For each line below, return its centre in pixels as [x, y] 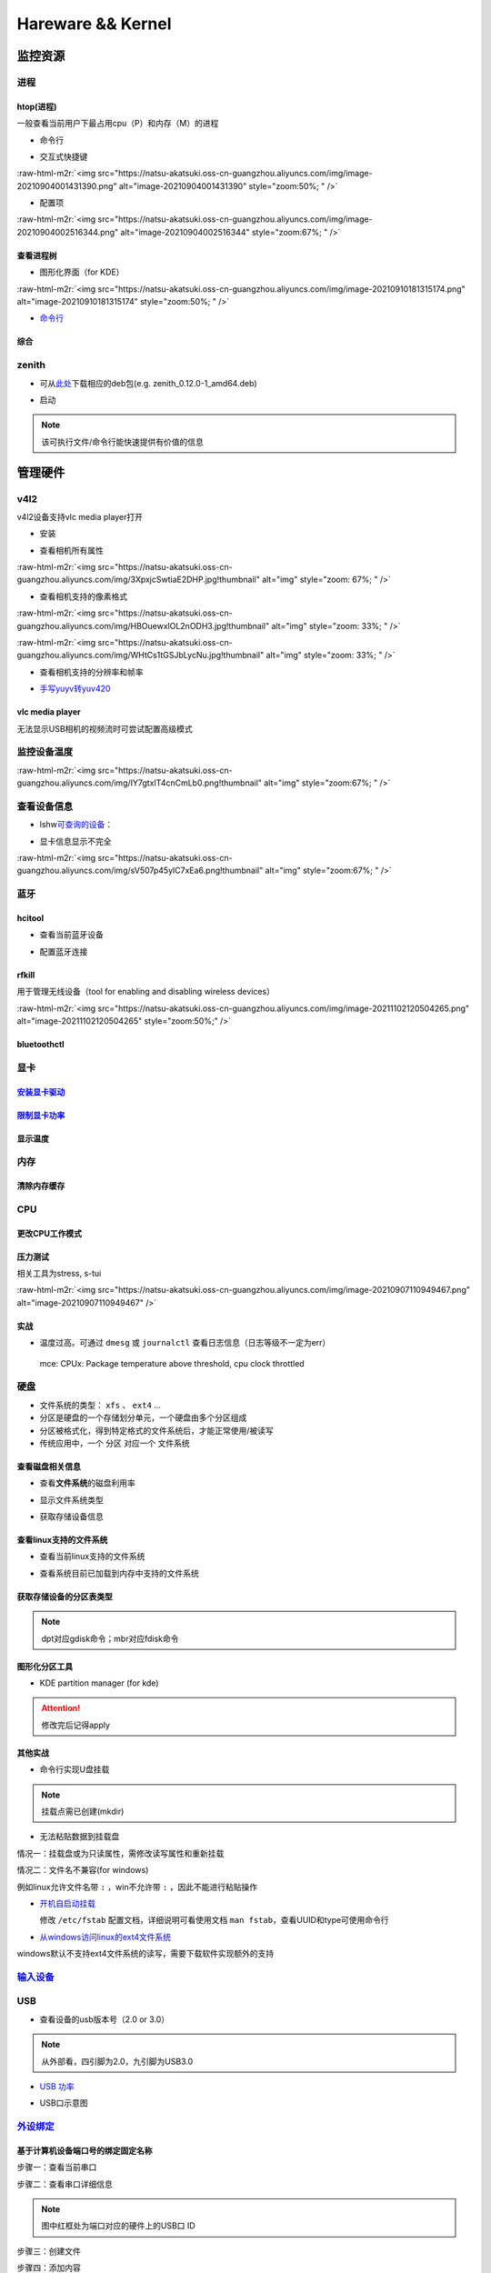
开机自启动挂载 [67, 1903]
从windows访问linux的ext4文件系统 [105, 1937]
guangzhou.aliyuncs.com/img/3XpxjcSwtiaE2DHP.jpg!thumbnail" [139, 580]
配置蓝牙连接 [64, 951]
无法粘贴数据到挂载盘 [80, 1837]
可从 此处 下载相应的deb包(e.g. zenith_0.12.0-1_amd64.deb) [149, 383]
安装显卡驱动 [41, 1092]
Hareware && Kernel [94, 24]
